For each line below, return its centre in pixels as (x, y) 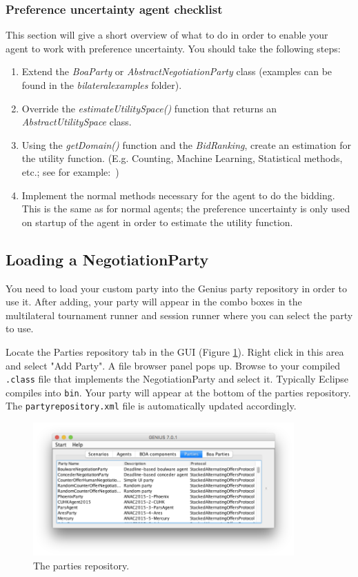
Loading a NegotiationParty (107, 259)
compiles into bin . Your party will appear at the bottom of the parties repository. (178, 392)
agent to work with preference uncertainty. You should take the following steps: (173, 48)
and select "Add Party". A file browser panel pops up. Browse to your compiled (173, 365)
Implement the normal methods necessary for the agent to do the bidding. (178, 195)
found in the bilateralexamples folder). (102, 85)
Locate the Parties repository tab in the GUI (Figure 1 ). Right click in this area (175, 351)
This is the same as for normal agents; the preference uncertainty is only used (186, 209)
